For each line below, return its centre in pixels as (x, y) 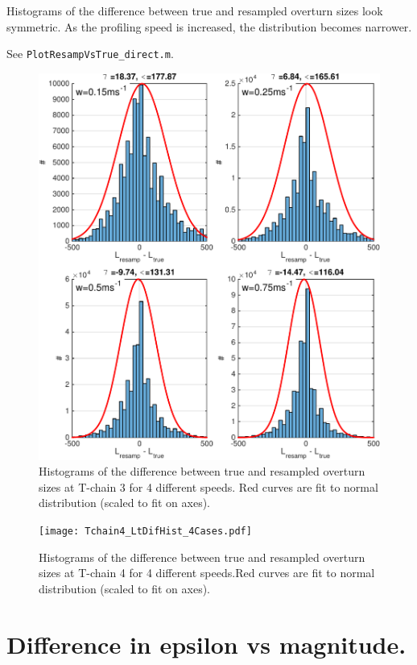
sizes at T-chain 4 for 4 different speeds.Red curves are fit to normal (207, 573)
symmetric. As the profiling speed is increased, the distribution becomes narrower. (209, 26)
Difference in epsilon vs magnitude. (206, 644)
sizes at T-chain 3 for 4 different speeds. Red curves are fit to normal (208, 486)
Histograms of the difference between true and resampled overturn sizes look (195, 10)
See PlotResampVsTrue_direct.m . (90, 54)
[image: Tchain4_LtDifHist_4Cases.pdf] (145, 531)
